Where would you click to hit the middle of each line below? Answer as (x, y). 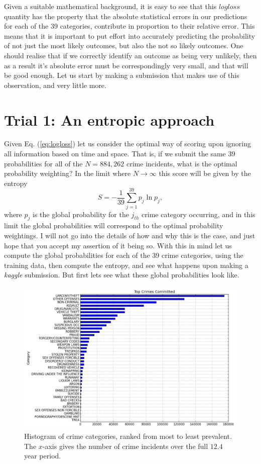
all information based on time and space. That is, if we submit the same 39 (120, 154)
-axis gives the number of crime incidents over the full (125, 446)
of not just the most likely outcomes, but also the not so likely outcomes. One (124, 45)
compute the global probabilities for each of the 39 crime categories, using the (124, 255)
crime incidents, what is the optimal (182, 163)
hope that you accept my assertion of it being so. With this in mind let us (118, 245)
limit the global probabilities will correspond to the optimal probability (114, 225)
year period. (43, 456)
